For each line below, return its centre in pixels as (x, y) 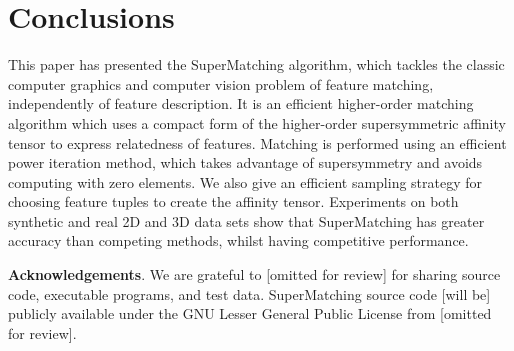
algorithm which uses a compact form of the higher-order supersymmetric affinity (257, 122)
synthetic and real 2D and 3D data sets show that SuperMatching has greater (246, 220)
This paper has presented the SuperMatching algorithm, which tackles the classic (256, 64)
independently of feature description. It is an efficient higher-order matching (241, 103)
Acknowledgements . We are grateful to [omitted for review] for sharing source (254, 274)
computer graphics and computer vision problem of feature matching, (221, 83)
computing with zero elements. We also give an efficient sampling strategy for (245, 181)
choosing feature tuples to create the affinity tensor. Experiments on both (233, 201)
